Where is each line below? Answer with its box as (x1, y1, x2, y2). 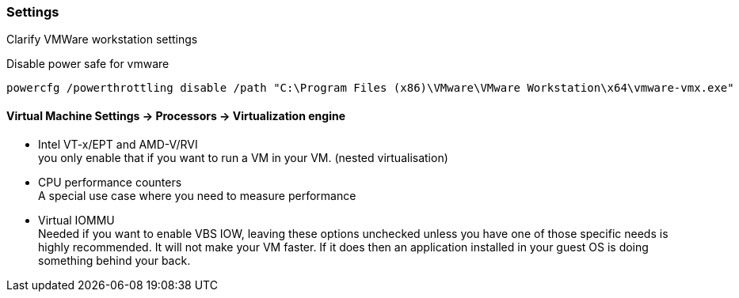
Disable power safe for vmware (6, 57, 170, 71)
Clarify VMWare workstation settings (6, 32, 198, 47)
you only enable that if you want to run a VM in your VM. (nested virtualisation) (38, 150, 448, 164)
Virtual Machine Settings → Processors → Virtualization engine (6, 108, 345, 123)
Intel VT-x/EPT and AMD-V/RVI (38, 137, 198, 151)
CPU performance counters (38, 175, 182, 189)
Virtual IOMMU (38, 213, 115, 227)
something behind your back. (38, 253, 191, 267)
